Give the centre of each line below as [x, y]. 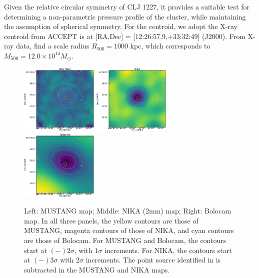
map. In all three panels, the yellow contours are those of [111, 220]
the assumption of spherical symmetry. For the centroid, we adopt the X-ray [121, 26]
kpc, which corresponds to [170, 46]
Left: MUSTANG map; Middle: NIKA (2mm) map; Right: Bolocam [128, 211]
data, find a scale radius [53, 46]
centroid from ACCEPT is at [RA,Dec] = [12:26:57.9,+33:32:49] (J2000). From [125, 36]
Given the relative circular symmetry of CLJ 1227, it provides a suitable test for [127, 6]
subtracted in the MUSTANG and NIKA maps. [97, 269]
